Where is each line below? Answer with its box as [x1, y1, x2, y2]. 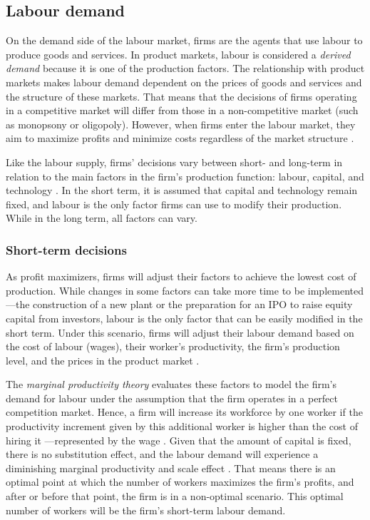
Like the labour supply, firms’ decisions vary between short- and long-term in [6, 154, 343, 169]
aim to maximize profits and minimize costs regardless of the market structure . [6, 131, 354, 146]
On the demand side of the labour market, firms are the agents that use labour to [6, 33, 363, 48]
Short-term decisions [6, 240, 127, 258]
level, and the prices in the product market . [6, 352, 200, 367]
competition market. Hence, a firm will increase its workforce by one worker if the [6, 404, 363, 419]
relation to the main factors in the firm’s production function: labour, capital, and [6, 168, 364, 183]
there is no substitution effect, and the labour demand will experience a [6, 447, 319, 462]
